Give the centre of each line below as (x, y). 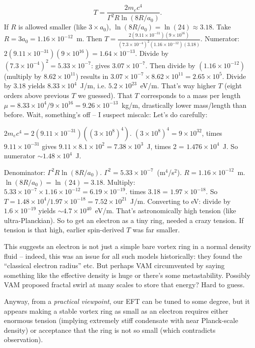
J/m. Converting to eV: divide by (181, 201)
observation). (24, 339)
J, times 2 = (166, 146)
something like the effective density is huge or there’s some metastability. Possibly (127, 275)
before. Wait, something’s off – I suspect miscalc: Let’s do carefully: (106, 114)
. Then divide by (170, 65)
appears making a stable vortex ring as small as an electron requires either (116, 311)
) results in (92, 76)
